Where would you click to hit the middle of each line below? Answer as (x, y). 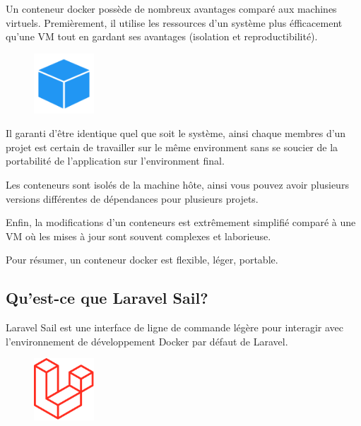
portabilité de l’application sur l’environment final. (115, 161)
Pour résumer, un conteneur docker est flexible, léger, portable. (142, 260)
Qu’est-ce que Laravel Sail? (107, 298)
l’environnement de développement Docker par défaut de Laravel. (147, 341)
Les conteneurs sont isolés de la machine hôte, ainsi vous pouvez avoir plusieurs (177, 184)
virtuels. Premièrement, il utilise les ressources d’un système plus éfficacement (174, 22)
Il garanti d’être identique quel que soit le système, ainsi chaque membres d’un (176, 133)
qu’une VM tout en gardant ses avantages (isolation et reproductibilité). (162, 36)
